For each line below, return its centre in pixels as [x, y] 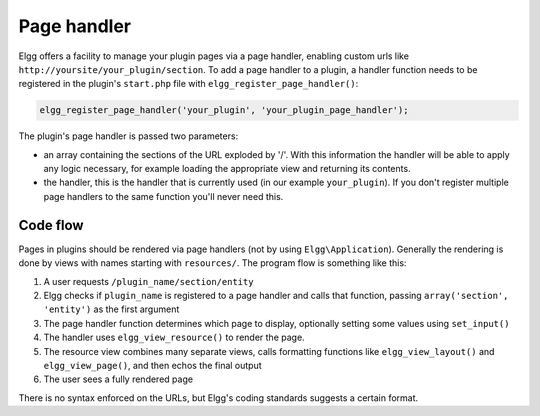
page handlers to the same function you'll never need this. [163, 196]
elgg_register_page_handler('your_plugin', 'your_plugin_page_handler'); [224, 110]
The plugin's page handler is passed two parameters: [128, 136]
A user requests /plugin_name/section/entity [148, 281]
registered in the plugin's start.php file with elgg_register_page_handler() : [188, 84]
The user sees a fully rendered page [118, 379]
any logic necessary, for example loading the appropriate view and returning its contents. [227, 169]
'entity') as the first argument [111, 309]
